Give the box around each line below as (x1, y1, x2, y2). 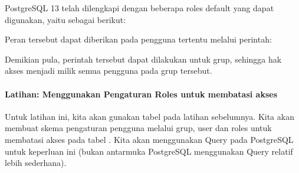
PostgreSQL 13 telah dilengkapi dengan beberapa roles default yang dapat (5, 2, 274, 14)
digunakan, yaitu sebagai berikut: (5, 13, 126, 25)
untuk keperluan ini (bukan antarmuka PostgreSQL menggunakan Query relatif (5, 145, 293, 157)
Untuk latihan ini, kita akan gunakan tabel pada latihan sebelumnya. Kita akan (5, 110, 294, 122)
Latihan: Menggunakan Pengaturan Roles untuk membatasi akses (5, 87, 277, 100)
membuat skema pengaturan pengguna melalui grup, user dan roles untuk (5, 122, 272, 134)
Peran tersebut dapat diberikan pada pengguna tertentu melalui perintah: (5, 33, 272, 45)
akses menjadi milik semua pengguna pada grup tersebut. (5, 64, 212, 77)
